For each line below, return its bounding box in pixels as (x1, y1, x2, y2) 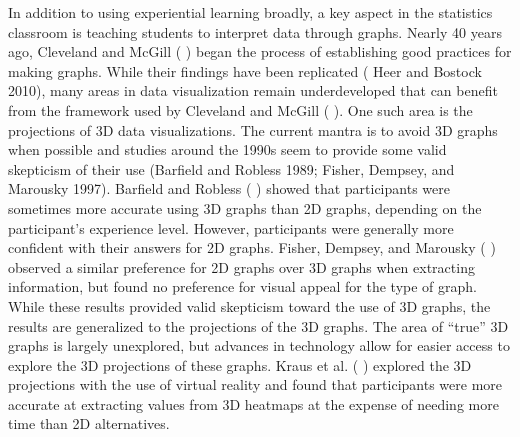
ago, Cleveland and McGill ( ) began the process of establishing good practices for (8, 41, 512, 62)
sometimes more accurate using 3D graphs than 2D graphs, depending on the (8, 197, 482, 218)
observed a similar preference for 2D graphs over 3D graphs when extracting (8, 256, 475, 277)
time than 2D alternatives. (8, 413, 170, 434)
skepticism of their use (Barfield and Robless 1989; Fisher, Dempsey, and (8, 158, 455, 179)
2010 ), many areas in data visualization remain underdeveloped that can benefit (8, 80, 498, 101)
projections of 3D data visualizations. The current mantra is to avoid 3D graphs (8, 119, 498, 140)
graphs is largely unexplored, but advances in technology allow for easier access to (8, 335, 510, 356)
